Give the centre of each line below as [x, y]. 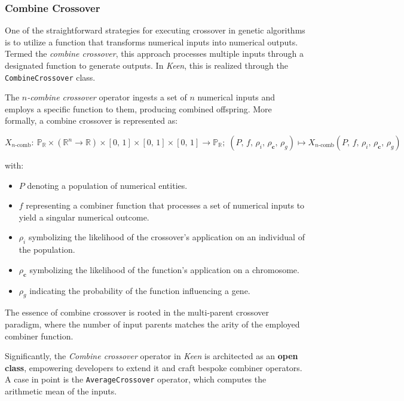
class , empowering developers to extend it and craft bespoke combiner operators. [154, 367]
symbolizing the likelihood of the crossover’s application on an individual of [166, 237]
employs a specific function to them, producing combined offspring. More [138, 108]
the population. [47, 250]
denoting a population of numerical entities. [107, 185]
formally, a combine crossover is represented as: [91, 120]
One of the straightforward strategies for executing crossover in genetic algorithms [155, 30]
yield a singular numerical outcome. [84, 217]
